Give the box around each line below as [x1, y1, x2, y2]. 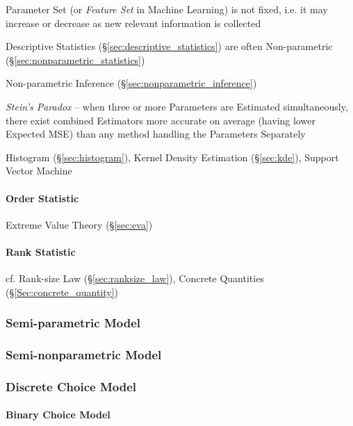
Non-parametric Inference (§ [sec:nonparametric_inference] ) [6, 76, 257, 90]
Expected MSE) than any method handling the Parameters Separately [6, 126, 306, 141]
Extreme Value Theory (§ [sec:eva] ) [6, 217, 153, 231]
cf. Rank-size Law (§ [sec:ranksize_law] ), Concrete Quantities [6, 271, 264, 286]
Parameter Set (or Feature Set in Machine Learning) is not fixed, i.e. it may [6, 2, 328, 16]
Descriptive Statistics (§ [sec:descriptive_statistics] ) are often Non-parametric [6, 39, 333, 54]
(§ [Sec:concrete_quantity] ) [6, 284, 119, 299]
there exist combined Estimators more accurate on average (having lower [6, 113, 315, 127]
